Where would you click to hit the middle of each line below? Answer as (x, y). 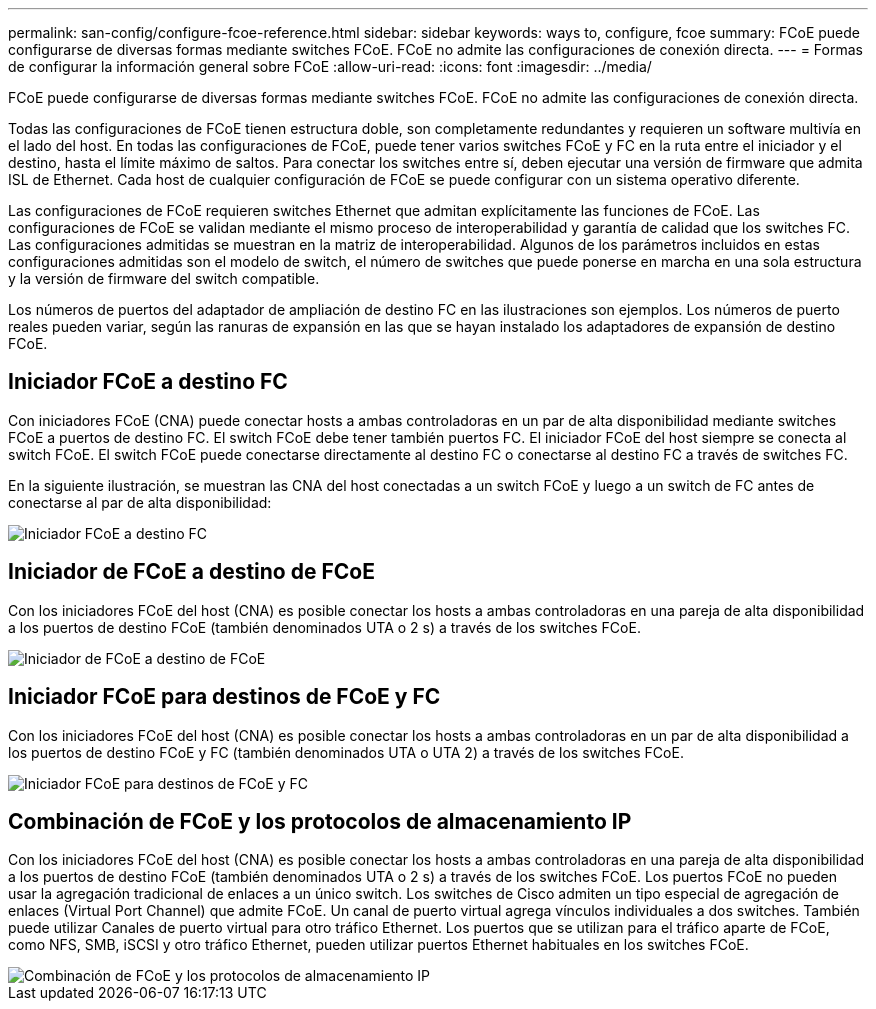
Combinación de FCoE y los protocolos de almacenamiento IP (320, 821)
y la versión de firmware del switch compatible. (164, 278)
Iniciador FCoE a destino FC (148, 382)
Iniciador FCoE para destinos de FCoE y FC (224, 697)
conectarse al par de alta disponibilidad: (140, 502)
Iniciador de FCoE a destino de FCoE (191, 572)
